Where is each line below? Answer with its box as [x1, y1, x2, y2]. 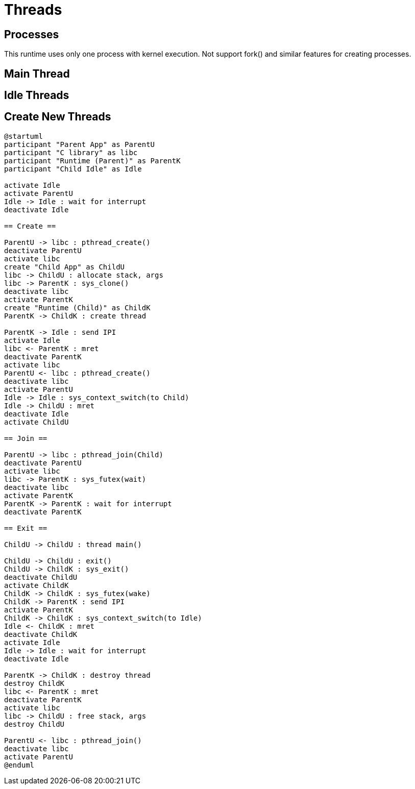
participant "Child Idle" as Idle [4, 164, 142, 173]
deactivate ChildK [4, 630, 78, 638]
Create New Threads [4, 110, 111, 124]
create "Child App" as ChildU [4, 262, 125, 271]
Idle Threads [4, 89, 69, 102]
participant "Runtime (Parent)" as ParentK [4, 156, 181, 165]
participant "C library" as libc [4, 148, 138, 157]
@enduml [4, 760, 35, 769]
